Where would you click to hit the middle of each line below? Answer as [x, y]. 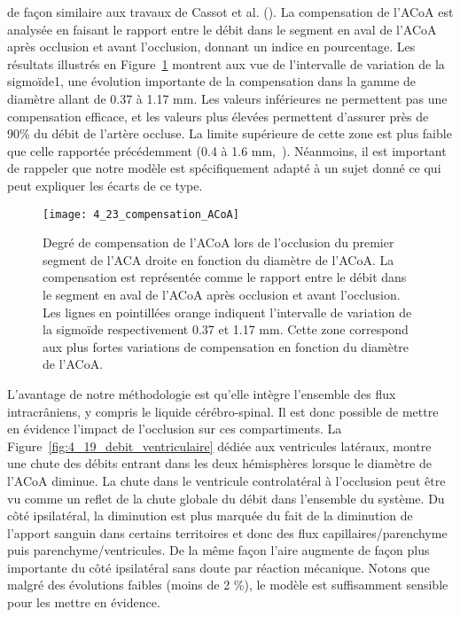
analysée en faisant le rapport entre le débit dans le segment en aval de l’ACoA [222, 29]
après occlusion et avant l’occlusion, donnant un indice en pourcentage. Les [211, 47]
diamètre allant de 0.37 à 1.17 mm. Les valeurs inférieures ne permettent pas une [227, 98]
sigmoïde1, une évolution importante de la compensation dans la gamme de [212, 81]
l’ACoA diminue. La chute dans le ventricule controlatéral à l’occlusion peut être [226, 480]
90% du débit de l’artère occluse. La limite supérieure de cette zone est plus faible [230, 133]
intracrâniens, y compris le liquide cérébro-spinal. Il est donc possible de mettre [223, 411]
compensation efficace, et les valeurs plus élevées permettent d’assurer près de [218, 116]
